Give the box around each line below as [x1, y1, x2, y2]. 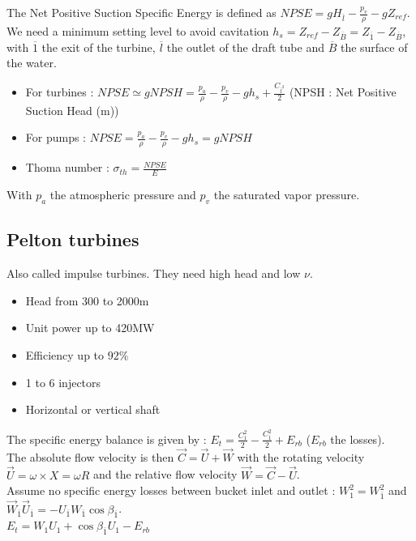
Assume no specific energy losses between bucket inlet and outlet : [6, 482, 336, 499]
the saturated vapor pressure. [213, 186, 360, 203]
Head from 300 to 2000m [25, 292, 149, 309]
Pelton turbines [6, 227, 139, 252]
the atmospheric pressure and [49, 186, 196, 203]
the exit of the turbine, [41, 38, 156, 55]
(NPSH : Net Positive [289, 83, 397, 100]
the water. [6, 54, 57, 71]
